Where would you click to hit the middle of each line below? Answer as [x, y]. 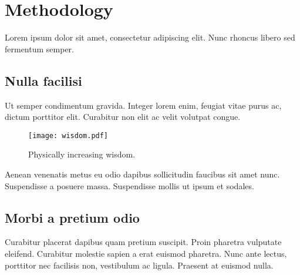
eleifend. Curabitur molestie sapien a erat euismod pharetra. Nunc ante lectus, [146, 253]
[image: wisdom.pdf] [68, 135]
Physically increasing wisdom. [82, 154]
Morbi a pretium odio [72, 217]
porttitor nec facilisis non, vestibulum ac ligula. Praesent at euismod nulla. [139, 265]
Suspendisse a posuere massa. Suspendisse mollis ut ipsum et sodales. [129, 185]
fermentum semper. [39, 48]
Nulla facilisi [43, 80]
